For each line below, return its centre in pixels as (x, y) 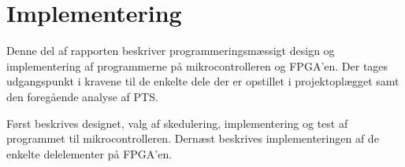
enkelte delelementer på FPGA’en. (89, 153)
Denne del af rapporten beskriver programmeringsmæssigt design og (171, 51)
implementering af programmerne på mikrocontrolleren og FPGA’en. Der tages (197, 65)
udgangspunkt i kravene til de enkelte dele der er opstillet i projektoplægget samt (203, 81)
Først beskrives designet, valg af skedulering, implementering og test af (177, 123)
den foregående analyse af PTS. (82, 96)
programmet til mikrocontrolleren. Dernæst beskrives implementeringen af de (193, 138)
